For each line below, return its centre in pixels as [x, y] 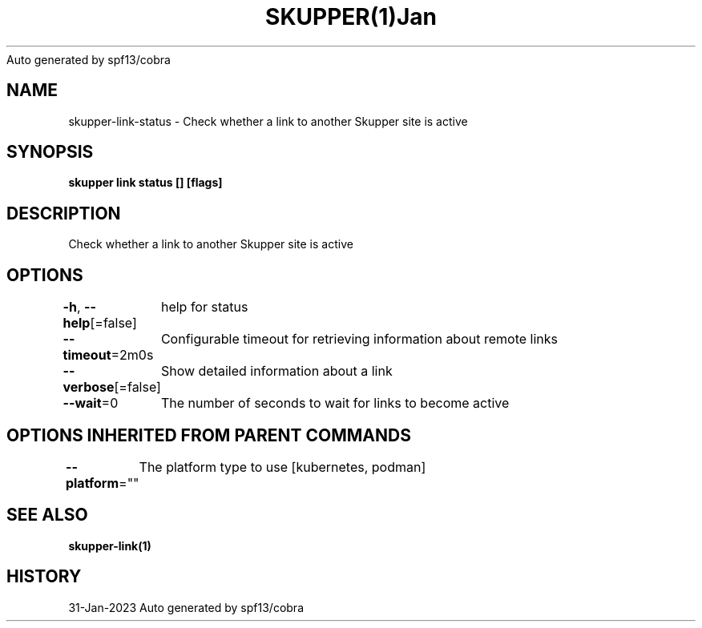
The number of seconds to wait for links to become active [335, 403]
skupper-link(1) [110, 545]
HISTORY [44, 577]
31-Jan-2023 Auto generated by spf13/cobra [186, 607]
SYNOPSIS [50, 152]
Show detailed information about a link [276, 371]
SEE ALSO [47, 515]
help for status [204, 307]
